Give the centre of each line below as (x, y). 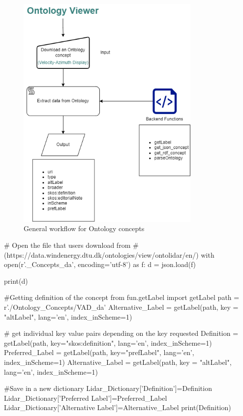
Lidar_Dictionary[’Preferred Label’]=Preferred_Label (86, 398)
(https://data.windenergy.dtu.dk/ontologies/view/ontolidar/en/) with (109, 254)
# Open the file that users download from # (71, 245)
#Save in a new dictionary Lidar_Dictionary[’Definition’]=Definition (108, 388)
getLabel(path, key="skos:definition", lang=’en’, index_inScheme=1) (108, 342)
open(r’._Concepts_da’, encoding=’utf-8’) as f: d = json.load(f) (100, 264)
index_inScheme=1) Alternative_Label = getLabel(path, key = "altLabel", (118, 362)
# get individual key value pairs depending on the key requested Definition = (121, 333)
